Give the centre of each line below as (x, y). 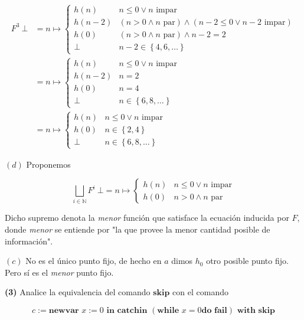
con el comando (200, 292)
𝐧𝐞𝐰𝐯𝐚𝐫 (64, 311)
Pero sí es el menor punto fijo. (59, 272)
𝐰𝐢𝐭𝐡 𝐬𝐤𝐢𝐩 (256, 311)
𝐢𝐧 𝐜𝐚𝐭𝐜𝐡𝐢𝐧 (127, 311)
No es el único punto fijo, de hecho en (94, 261)
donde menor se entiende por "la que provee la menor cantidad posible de (138, 229)
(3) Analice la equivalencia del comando (78, 292)
